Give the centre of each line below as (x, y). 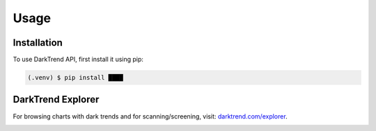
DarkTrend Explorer (56, 99)
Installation (38, 43)
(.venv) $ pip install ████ (75, 78)
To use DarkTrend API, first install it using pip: (78, 60)
